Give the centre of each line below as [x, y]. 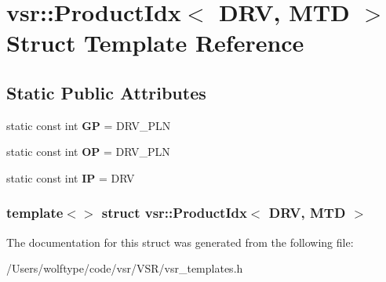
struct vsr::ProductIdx [174, 213]
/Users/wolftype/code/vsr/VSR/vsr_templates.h [125, 268]
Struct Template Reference [155, 43]
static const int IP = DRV [71, 177]
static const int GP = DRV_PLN [89, 125]
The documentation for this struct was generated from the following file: [180, 242]
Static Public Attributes [106, 92]
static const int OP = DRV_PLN [88, 152]
